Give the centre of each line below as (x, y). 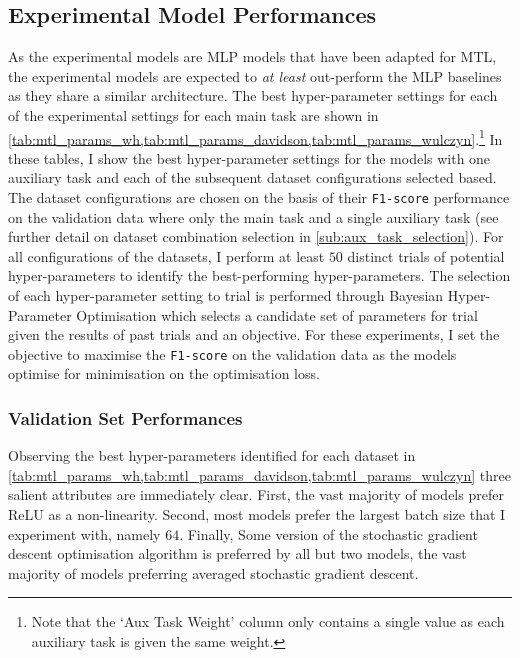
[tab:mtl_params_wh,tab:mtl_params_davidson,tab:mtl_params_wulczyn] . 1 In (255, 137)
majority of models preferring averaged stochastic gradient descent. (213, 572)
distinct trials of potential (426, 255)
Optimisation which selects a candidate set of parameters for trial (277, 314)
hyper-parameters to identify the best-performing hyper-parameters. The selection (259, 275)
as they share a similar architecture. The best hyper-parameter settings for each (253, 95)
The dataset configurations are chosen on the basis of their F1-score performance (259, 197)
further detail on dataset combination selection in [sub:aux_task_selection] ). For (256, 236)
